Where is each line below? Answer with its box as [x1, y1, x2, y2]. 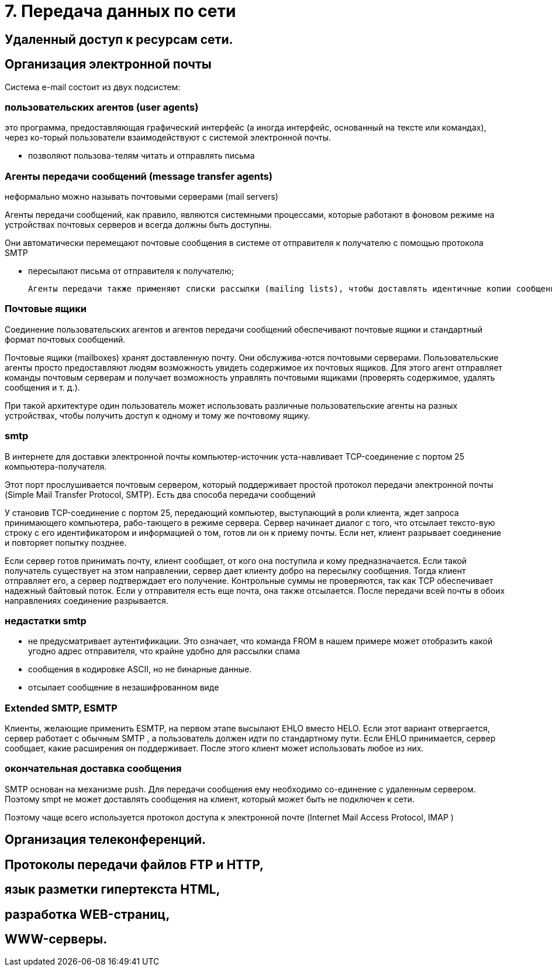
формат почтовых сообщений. [5, 334, 126, 344]
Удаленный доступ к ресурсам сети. [5, 32, 233, 47]
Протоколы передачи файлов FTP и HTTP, [5, 857, 264, 872]
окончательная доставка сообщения [5, 763, 182, 775]
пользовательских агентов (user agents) [5, 101, 199, 113]
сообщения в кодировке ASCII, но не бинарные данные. [28, 664, 252, 675]
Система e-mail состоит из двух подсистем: [5, 81, 181, 92]
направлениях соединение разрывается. [5, 595, 168, 606]
